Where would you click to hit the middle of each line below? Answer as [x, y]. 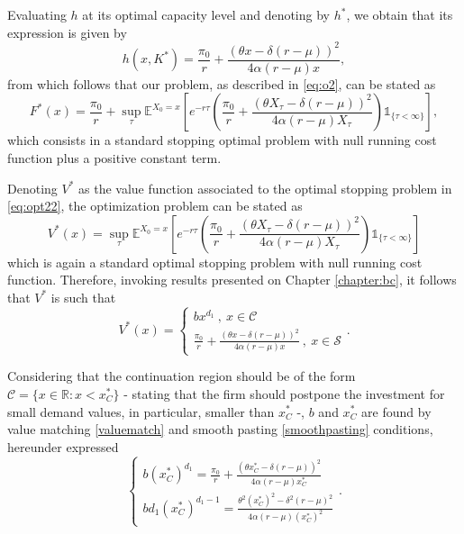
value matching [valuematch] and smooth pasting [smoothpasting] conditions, [220, 429]
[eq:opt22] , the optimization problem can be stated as [155, 206]
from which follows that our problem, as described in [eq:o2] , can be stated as [222, 83]
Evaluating [37, 14]
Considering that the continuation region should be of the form [182, 376]
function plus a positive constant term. [114, 157]
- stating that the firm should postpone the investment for [284, 393]
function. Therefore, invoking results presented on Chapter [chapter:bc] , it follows [232, 280]
